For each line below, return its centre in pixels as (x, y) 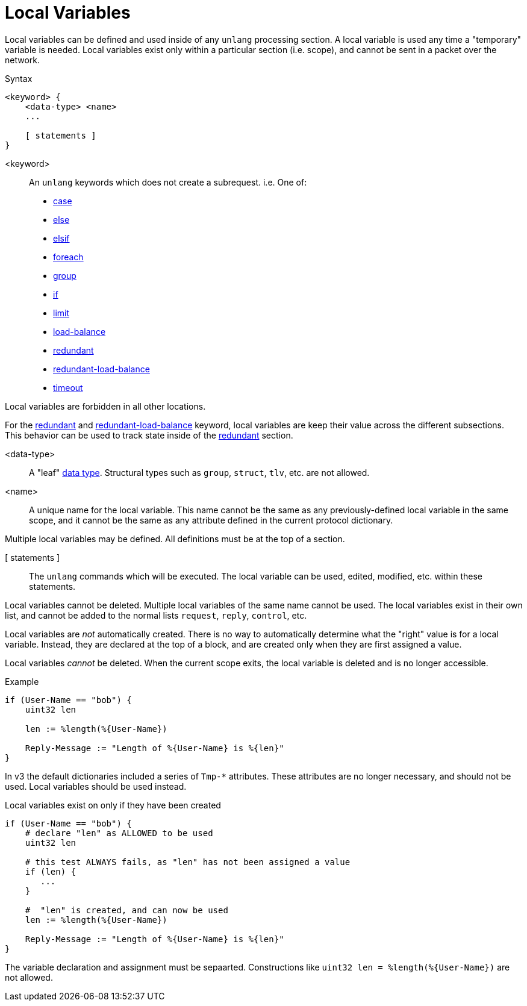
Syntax (19, 78)
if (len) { (51, 871)
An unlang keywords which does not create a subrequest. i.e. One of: (168, 182)
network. (23, 60)
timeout (68, 387)
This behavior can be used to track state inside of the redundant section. (149, 435)
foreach (68, 257)
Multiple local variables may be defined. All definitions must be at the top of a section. (175, 539)
